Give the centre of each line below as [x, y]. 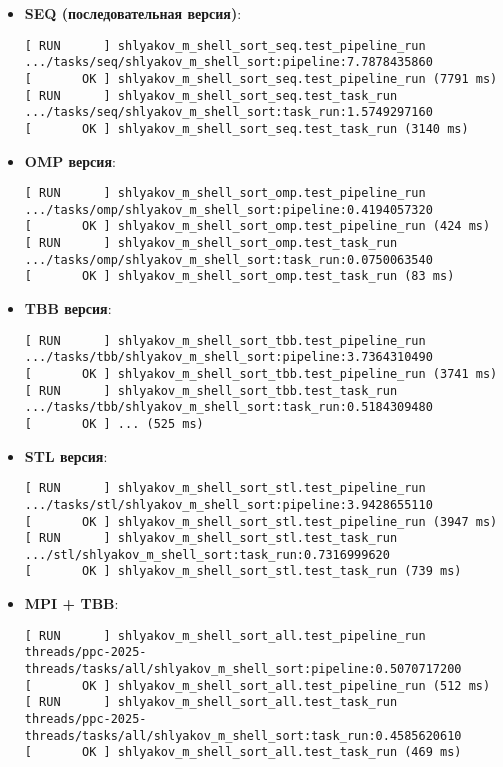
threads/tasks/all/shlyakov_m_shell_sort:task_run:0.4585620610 [243, 735]
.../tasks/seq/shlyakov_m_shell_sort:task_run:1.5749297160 [228, 112]
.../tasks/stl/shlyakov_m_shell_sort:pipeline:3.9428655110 [228, 504]
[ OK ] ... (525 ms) [114, 423]
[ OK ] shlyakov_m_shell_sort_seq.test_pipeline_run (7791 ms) [261, 78]
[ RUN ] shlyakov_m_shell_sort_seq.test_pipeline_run [225, 45]
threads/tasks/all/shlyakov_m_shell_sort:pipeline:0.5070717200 [243, 669]
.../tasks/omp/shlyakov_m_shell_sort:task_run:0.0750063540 [228, 259]
